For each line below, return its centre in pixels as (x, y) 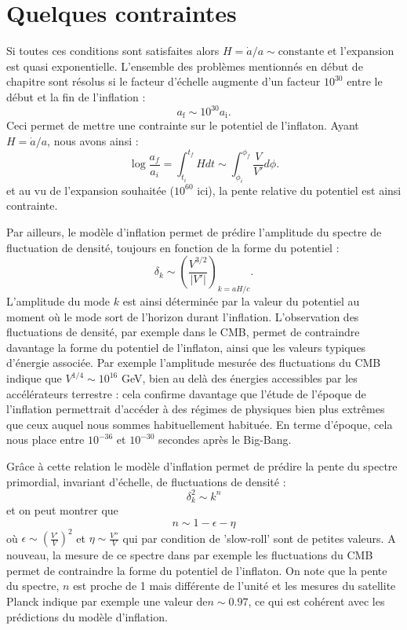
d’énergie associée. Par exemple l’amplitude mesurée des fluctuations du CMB (194, 363)
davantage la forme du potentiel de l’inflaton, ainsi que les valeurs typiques (186, 347)
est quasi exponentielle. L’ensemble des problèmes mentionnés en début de (185, 66)
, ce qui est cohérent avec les (316, 601)
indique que (34, 378)
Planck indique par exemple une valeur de (107, 601)
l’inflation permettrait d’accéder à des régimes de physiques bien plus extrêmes (196, 409)
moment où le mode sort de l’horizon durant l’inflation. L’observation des (183, 316)
